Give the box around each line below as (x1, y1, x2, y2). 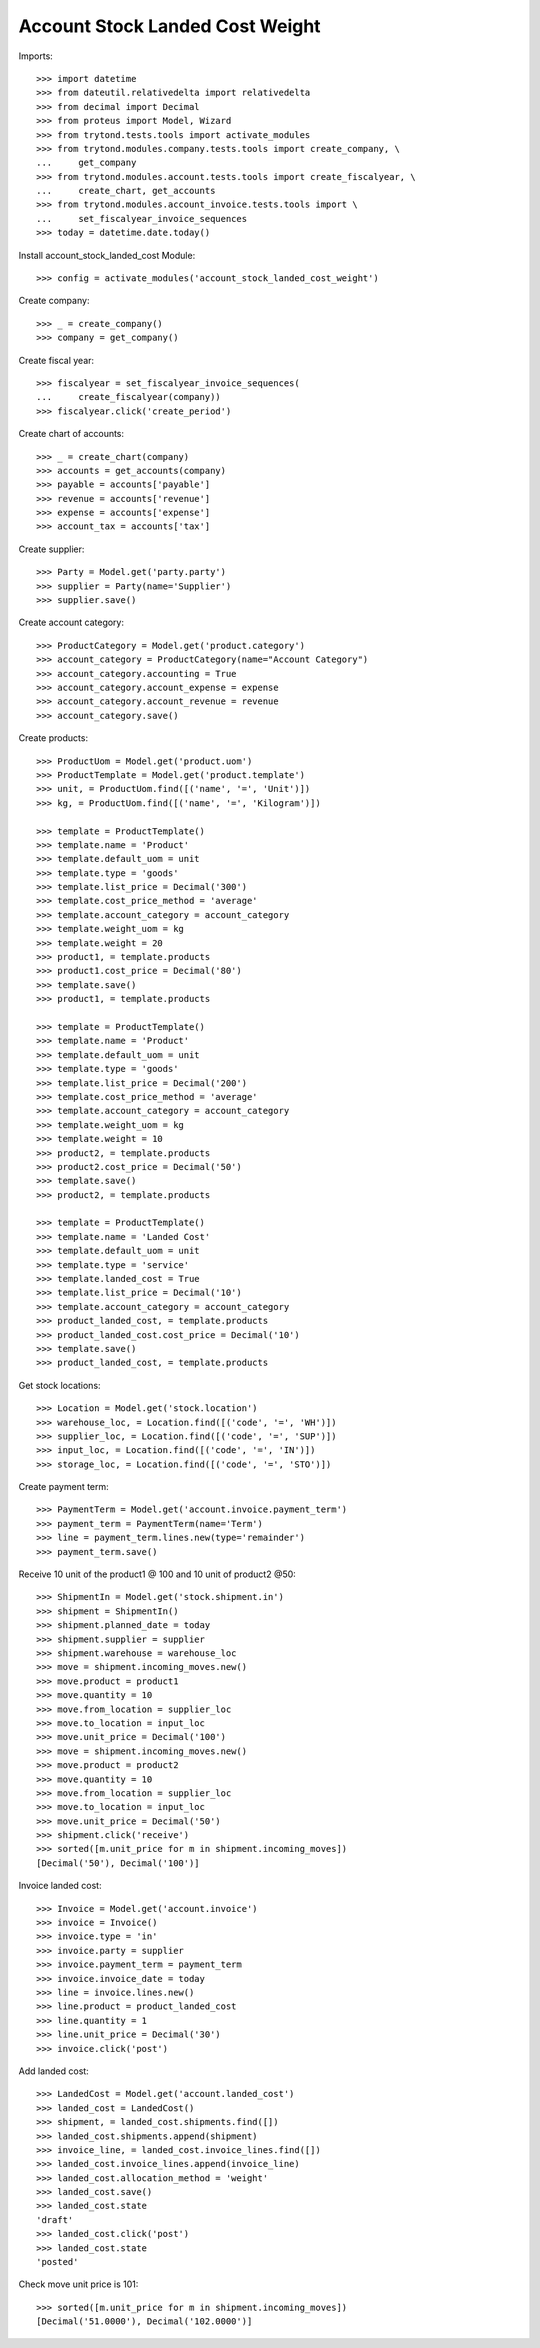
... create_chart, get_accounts (36, 185, 216, 197)
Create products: (18, 732, 89, 744)
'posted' (36, 2256, 79, 2268)
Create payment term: (18, 1481, 109, 1493)
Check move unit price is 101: (18, 2278, 139, 2290)
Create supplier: (18, 543, 85, 555)
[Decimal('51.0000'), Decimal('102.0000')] (36, 2316, 253, 2327)
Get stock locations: (18, 1379, 101, 1391)
